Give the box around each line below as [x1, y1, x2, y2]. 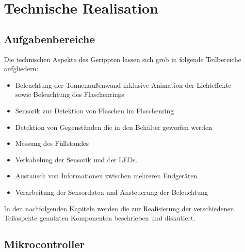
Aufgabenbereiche [4, 31, 95, 46]
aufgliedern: [4, 63, 39, 74]
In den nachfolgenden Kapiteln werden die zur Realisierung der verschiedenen [4, 203, 234, 213]
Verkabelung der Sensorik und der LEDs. [15, 154, 138, 164]
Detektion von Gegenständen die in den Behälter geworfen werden [15, 122, 212, 132]
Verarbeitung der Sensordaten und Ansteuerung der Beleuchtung [15, 187, 208, 197]
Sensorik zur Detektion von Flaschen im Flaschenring [15, 105, 174, 115]
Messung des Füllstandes [15, 138, 89, 148]
